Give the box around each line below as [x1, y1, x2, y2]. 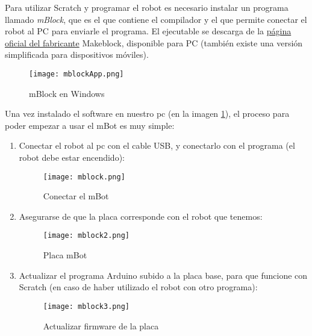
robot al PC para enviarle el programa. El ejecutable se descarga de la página [5, 25, 292, 37]
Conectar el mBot [43, 190, 109, 202]
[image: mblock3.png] [43, 302, 129, 311]
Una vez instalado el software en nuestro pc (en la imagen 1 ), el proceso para [5, 107, 290, 120]
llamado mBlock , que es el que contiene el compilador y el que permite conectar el [5, 13, 307, 25]
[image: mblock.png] [43, 172, 125, 181]
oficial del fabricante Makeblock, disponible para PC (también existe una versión [5, 36, 303, 49]
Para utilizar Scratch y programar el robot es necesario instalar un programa [5, 1, 289, 13]
